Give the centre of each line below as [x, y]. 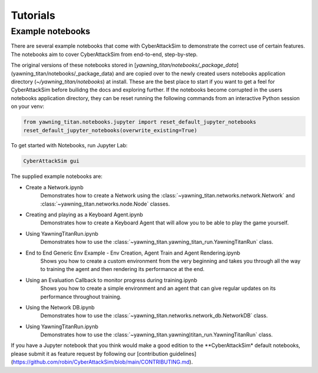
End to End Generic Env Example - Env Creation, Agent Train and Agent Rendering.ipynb [133, 253]
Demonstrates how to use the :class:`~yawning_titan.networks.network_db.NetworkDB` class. [154, 316]
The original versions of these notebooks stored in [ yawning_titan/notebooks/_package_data [124, 65]
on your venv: [27, 107]
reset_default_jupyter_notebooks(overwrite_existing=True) [110, 130]
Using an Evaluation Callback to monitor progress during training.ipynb [111, 280]
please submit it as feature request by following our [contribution [90, 354]
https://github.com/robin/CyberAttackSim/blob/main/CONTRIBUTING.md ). [103, 362]
